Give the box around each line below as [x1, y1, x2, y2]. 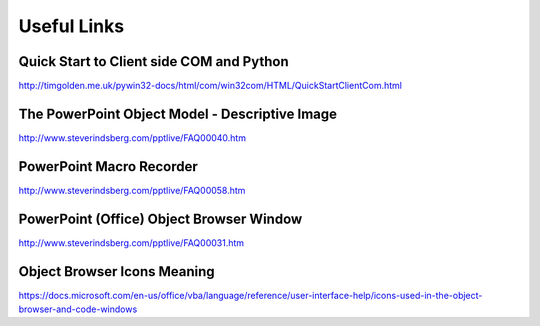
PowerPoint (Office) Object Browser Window [18, 210, 303, 227]
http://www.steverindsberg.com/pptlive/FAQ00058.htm [18, 184, 246, 196]
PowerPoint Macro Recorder [18, 158, 199, 175]
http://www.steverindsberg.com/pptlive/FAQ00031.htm [18, 236, 245, 249]
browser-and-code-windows [18, 303, 138, 315]
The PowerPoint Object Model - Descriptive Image [18, 105, 338, 122]
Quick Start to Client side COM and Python [18, 53, 289, 70]
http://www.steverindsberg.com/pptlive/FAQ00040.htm [18, 131, 247, 144]
